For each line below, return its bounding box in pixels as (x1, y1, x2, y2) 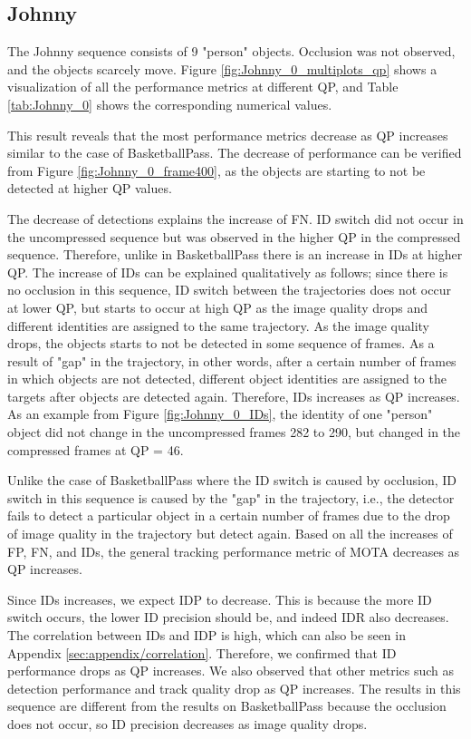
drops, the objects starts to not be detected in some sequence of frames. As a (7, 334, 435, 353)
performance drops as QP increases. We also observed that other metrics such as (7, 661, 455, 680)
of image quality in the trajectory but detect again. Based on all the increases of (7, 524, 453, 543)
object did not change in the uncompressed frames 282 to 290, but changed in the (7, 423, 461, 442)
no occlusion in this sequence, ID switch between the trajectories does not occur (7, 280, 451, 299)
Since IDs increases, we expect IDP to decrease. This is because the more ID (7, 589, 432, 608)
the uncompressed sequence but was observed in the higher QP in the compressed (7, 227, 461, 246)
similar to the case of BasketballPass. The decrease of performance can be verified (7, 143, 462, 162)
